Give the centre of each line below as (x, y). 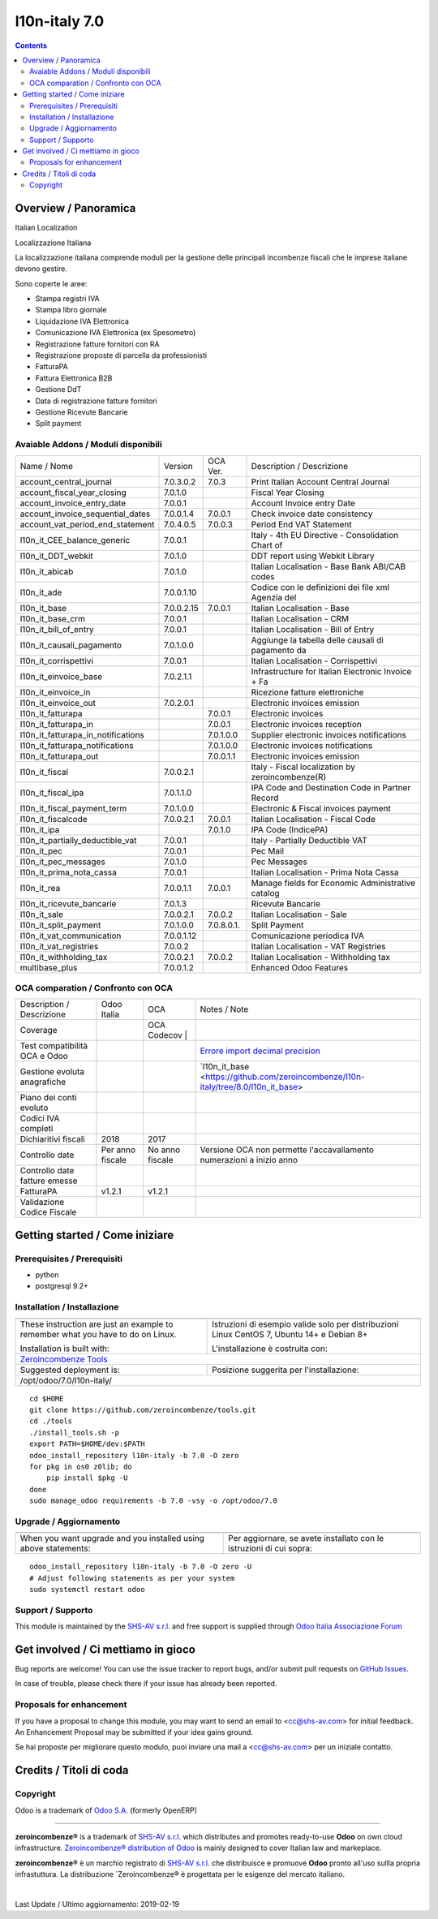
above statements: (55, 1548)
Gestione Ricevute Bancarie (82, 412)
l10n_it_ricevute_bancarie (68, 903)
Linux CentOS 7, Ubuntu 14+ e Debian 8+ (290, 1334)
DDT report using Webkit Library (313, 556)
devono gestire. (41, 269)
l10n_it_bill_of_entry (57, 629)
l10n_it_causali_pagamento (71, 645)
